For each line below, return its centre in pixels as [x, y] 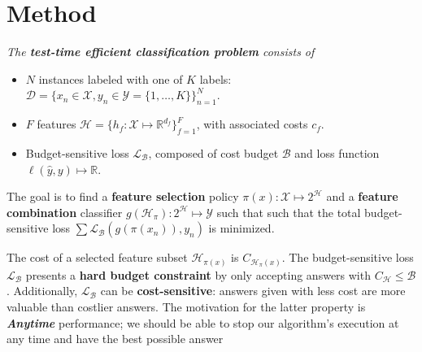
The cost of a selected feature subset [97, 257]
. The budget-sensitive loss [348, 257]
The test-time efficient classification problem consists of [161, 52]
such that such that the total [289, 212]
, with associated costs [252, 124]
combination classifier [65, 212]
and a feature [362, 196]
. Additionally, [42, 291]
